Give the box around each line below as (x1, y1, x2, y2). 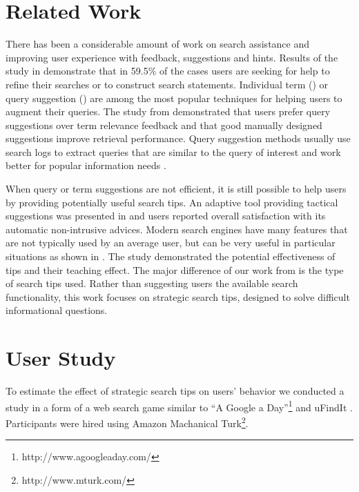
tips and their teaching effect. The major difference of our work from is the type (6, 262, 344, 277)
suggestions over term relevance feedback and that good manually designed (6, 117, 322, 132)
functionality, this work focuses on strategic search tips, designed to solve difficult (6, 289, 350, 304)
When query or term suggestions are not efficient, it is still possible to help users (6, 181, 347, 196)
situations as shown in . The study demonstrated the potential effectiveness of (6, 249, 336, 264)
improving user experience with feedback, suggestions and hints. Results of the (6, 50, 338, 64)
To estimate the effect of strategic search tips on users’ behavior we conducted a (6, 384, 345, 398)
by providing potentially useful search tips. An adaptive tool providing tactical (6, 195, 338, 209)
